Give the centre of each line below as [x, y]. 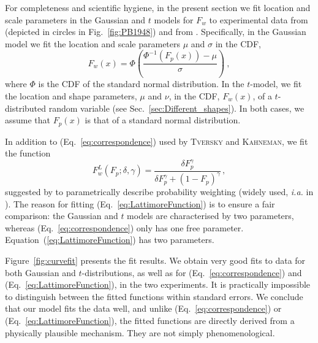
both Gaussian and [40, 272]
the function [28, 153]
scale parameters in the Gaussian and [75, 19]
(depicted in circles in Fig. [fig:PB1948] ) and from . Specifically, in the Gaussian [156, 32]
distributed [26, 108]
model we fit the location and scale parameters [93, 43]
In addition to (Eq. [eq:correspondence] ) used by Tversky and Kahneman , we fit [157, 141]
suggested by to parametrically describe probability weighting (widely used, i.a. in [159, 192]
